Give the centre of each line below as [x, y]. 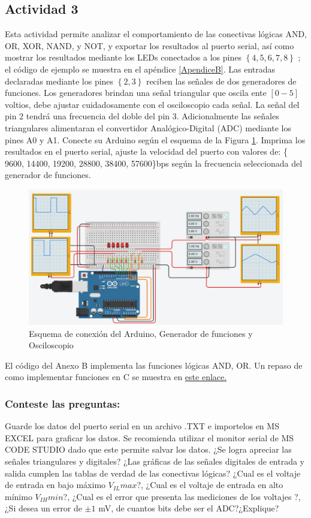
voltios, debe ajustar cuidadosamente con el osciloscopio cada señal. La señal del [152, 104]
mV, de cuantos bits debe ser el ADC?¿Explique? [189, 508]
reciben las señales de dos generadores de [221, 81]
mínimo [19, 496]
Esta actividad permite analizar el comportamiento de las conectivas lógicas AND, [156, 34]
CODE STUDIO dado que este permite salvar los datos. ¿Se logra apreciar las [148, 449]
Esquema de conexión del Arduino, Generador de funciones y [141, 333]
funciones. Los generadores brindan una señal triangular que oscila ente [136, 93]
